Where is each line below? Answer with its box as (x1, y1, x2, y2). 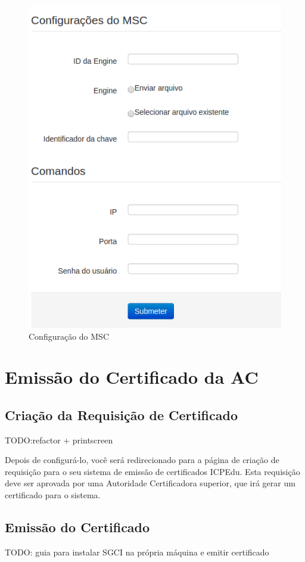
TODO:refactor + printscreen (5, 433, 113, 446)
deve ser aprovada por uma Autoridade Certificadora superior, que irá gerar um (5, 477, 295, 489)
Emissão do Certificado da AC (5, 365, 259, 389)
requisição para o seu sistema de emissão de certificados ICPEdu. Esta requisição (5, 465, 300, 477)
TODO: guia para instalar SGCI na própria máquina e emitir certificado (5, 545, 269, 558)
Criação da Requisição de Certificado (5, 405, 238, 424)
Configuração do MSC (29, 330, 110, 342)
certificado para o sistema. (5, 489, 101, 501)
